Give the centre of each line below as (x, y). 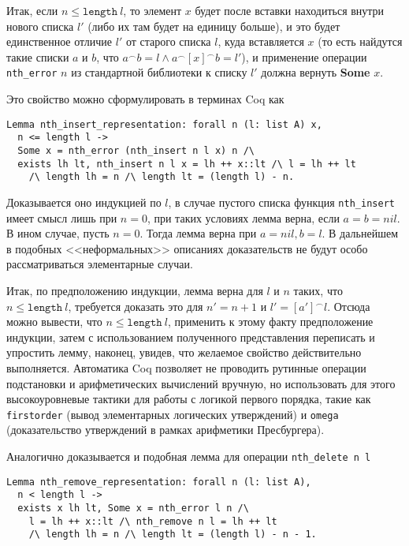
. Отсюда (349, 306)
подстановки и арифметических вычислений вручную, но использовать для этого (201, 383)
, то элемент (152, 10)
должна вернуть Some (316, 72)
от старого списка (168, 41)
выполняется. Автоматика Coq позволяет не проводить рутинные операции (186, 367)
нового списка (40, 26)
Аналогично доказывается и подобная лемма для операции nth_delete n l (189, 456)
